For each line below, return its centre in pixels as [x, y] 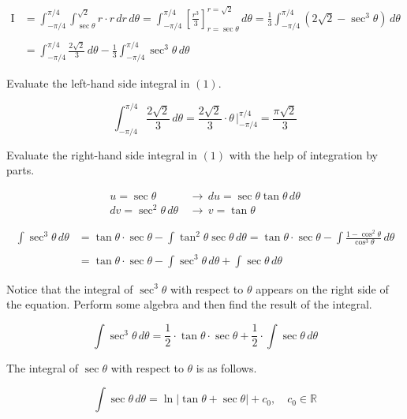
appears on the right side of [322, 288]
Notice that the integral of [70, 288]
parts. [21, 170]
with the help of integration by [303, 154]
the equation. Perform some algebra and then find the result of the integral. [189, 304]
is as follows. [226, 367]
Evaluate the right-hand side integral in [102, 154]
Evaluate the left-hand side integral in [98, 82]
